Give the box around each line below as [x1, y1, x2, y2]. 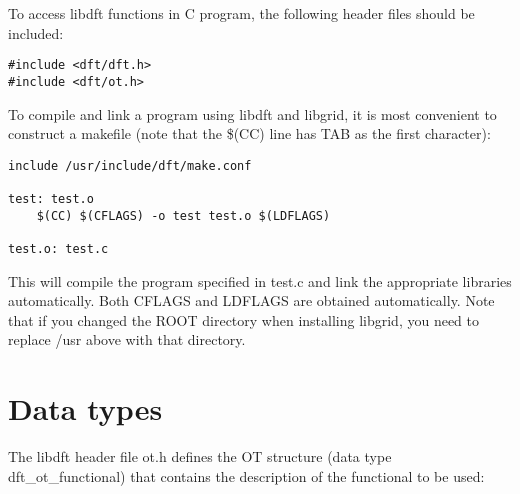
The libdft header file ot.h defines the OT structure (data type [8, 446, 392, 467]
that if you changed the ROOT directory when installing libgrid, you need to [8, 309, 479, 330]
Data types [8, 388, 163, 429]
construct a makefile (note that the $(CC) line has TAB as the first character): [8, 123, 491, 144]
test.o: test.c [8, 241, 109, 256]
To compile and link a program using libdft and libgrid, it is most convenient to [8, 103, 497, 124]
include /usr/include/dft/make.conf [8, 158, 252, 173]
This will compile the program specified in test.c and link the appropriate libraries [8, 270, 512, 291]
